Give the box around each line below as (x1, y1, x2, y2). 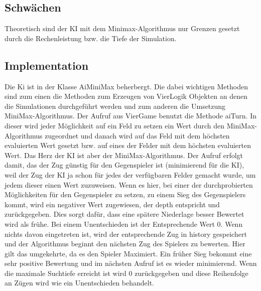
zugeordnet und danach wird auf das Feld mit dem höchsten (45, 130, 230, 140)
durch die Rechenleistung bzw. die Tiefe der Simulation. (5, 33, 177, 43)
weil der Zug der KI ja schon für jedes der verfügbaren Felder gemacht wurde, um (5, 169, 256, 180)
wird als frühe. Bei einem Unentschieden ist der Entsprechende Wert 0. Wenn (5, 218, 243, 229)
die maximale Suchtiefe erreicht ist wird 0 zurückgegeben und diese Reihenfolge (5, 267, 248, 278)
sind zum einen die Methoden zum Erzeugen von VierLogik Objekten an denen (5, 91, 247, 101)
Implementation (5, 57, 89, 73)
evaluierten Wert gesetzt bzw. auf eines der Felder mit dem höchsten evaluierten (5, 140, 251, 151)
